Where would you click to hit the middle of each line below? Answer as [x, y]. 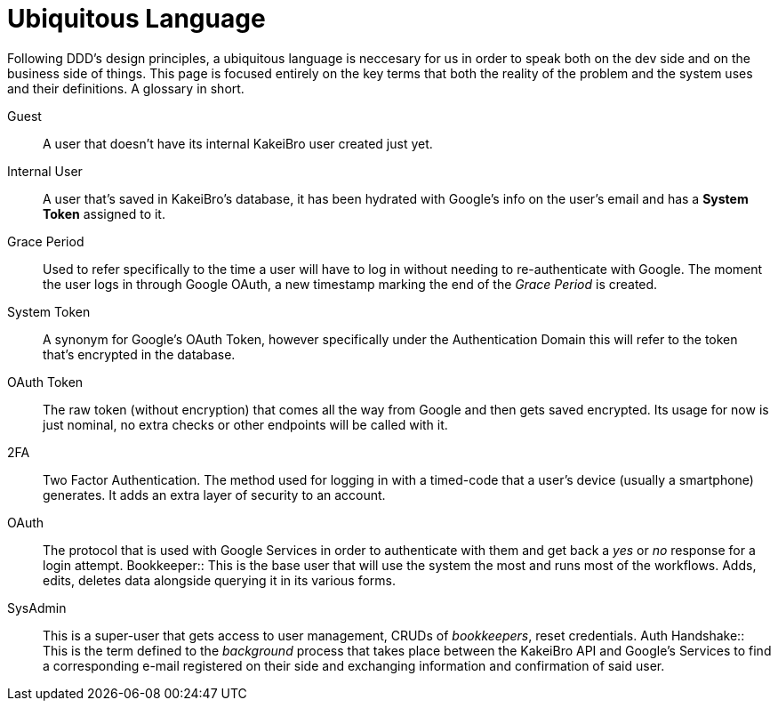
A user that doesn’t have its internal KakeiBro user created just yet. [238, 143]
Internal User [45, 171]
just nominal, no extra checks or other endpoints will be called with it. [245, 424]
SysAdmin [37, 607]
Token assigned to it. [104, 213]
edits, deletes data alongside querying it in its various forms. [220, 580]
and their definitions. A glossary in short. [126, 88]
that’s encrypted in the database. [139, 354]
